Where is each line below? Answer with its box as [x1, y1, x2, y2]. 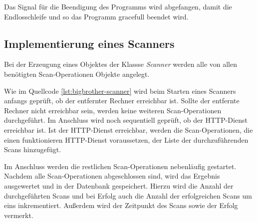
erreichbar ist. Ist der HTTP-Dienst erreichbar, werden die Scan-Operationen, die [4, 124, 253, 135]
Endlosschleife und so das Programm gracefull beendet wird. [4, 11, 189, 21]
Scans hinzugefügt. [4, 144, 61, 155]
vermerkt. [4, 210, 33, 220]
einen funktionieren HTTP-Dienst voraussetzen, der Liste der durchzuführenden [4, 134, 249, 145]
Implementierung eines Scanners [4, 35, 175, 51]
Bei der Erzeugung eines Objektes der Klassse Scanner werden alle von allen [4, 59, 238, 69]
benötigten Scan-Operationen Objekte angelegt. [4, 68, 150, 79]
